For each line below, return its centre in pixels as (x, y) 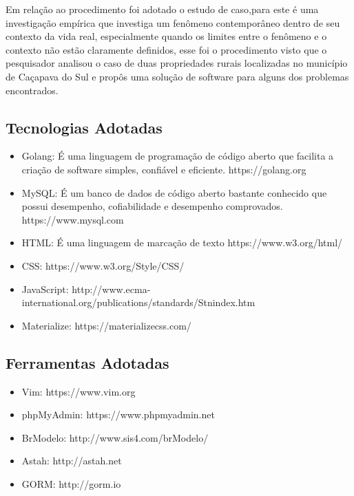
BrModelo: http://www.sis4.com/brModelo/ (115, 437)
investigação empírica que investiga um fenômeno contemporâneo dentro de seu (173, 22)
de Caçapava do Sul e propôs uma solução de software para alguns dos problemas (177, 76)
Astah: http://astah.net (72, 461)
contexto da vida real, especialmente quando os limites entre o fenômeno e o (166, 36)
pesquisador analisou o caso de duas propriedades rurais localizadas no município (177, 63)
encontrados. (32, 90)
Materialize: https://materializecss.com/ (106, 325)
